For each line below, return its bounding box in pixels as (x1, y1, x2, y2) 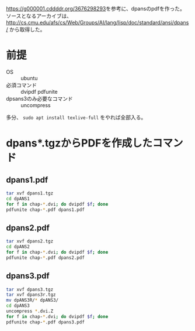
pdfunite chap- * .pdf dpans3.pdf (6, 319, 85, 325)
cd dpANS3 (6, 303, 30, 309)
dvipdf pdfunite (20, 88, 58, 95)
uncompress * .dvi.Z (6, 308, 54, 315)
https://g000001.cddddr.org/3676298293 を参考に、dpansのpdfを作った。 (6, 5, 185, 12)
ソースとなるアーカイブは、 (6, 12, 72, 19)
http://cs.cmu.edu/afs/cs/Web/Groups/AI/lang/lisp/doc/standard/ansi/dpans (6, 19, 189, 26)
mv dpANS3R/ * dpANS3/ (6, 298, 59, 303)
